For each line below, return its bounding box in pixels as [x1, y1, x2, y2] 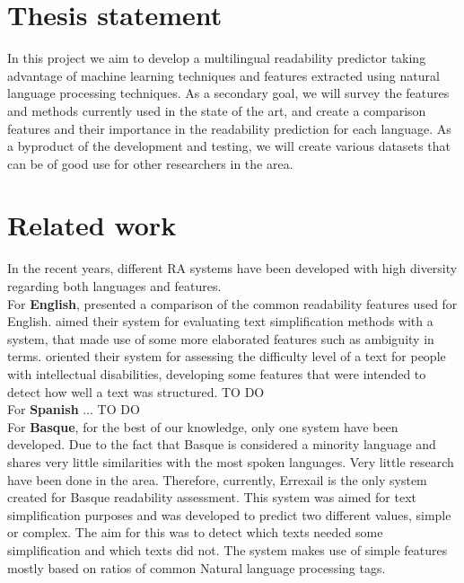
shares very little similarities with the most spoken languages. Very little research [7, 452, 454, 471]
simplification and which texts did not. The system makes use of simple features [7, 540, 448, 559]
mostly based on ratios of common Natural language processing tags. [7, 558, 386, 577]
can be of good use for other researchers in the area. [7, 154, 293, 172]
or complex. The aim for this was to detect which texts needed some [7, 523, 383, 542]
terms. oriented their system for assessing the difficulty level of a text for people [7, 347, 446, 366]
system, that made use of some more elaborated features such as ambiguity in [7, 329, 434, 348]
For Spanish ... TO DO [7, 400, 140, 419]
